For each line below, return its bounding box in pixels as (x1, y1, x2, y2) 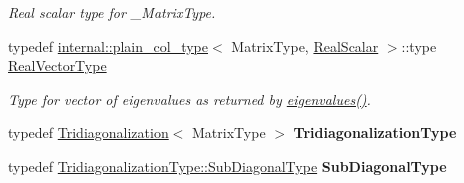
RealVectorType (8, 55, 107, 76)
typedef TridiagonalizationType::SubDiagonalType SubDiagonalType (8, 155, 447, 176)
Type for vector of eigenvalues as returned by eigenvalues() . (8, 88, 371, 109)
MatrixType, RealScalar (231, 35, 379, 56)
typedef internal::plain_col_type (8, 35, 208, 56)
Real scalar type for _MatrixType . (8, 2, 216, 22)
